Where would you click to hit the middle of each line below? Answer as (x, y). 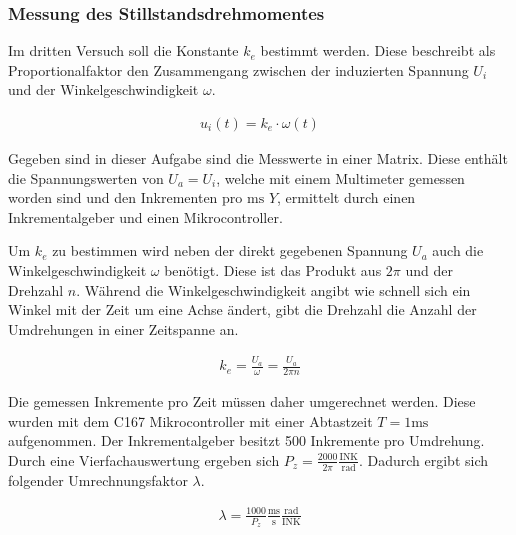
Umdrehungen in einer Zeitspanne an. (123, 328)
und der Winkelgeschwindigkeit (103, 89)
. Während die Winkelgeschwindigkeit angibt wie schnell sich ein (273, 289)
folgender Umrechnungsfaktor (98, 479)
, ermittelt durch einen (346, 197)
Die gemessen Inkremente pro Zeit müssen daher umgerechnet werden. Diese (242, 400)
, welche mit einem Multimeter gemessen (340, 177)
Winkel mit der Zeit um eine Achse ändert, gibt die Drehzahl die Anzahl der (242, 309)
